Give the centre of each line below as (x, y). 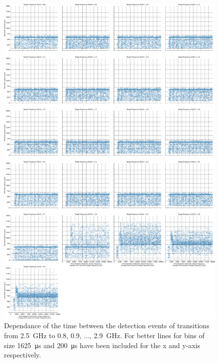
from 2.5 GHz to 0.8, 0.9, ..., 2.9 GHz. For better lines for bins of (104, 335)
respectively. (23, 355)
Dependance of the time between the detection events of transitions (107, 326)
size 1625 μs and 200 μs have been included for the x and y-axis (102, 345)
